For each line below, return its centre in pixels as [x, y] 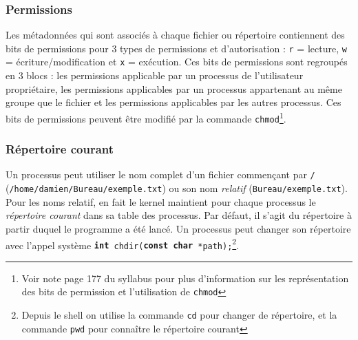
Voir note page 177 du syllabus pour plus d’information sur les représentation [185, 278]
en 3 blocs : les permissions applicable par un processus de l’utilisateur [155, 75]
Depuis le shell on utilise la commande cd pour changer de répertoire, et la [179, 315]
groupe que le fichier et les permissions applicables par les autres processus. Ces [173, 102]
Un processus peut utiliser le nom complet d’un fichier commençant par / [160, 174]
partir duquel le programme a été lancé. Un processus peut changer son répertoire [178, 228]
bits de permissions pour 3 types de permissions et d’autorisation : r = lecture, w [176, 48]
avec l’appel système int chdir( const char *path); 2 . [123, 244]
